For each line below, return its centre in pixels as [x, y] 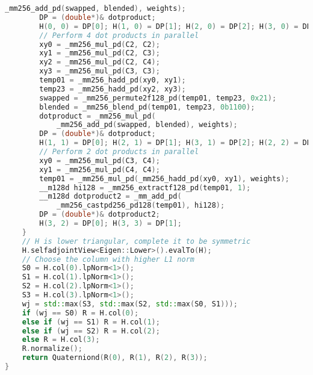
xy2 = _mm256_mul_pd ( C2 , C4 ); [100, 62]
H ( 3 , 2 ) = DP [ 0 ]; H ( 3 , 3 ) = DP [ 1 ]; [110, 223]
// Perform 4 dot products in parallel [119, 35]
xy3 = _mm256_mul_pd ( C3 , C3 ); [100, 71]
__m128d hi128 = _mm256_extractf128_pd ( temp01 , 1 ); [145, 187]
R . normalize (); [52, 349]
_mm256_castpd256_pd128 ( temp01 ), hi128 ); [141, 206]
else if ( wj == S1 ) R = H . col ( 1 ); [91, 322]
